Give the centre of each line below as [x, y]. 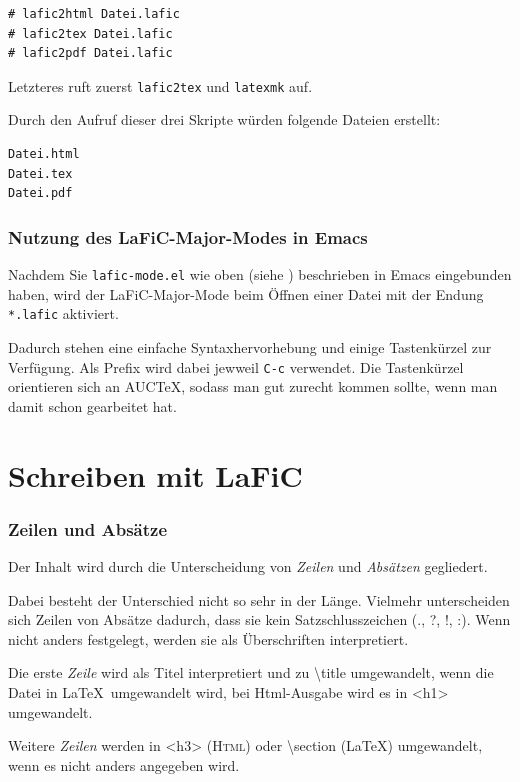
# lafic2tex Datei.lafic [90, 33]
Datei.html [44, 154]
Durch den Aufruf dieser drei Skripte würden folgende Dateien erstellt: [224, 119]
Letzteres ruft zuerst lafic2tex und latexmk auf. [160, 85]
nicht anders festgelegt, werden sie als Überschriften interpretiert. [208, 638]
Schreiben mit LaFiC [155, 474]
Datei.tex [40, 173]
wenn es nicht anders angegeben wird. [124, 764]
